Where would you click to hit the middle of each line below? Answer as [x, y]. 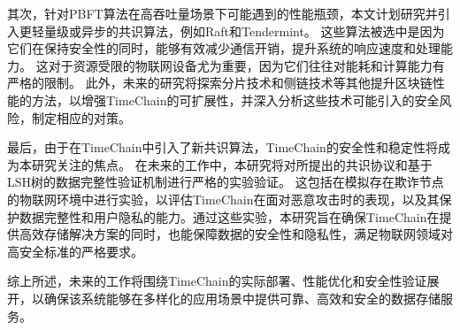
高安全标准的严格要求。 [75, 251]
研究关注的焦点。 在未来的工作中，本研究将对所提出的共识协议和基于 [232, 164]
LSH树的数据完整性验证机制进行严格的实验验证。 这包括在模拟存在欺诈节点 [226, 182]
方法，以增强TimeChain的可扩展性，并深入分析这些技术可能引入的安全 [235, 100]
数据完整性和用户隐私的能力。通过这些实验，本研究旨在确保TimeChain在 [229, 216]
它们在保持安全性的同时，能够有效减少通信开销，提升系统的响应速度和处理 [224, 48]
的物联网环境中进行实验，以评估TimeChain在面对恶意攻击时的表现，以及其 [223, 199]
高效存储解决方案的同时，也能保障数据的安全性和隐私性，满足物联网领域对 [236, 234]
